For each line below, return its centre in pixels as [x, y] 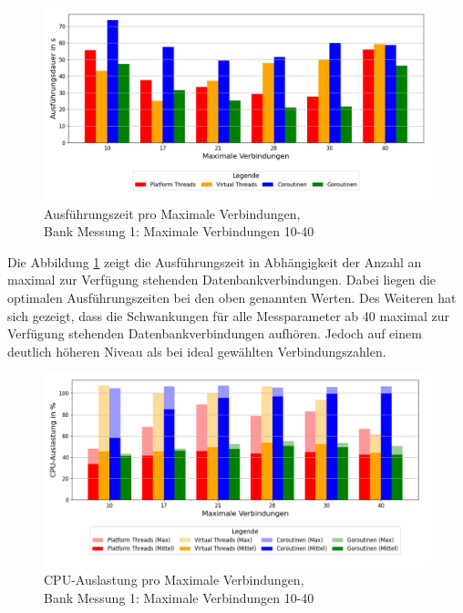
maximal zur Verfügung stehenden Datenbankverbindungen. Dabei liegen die [222, 280]
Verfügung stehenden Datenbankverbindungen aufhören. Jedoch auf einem [215, 333]
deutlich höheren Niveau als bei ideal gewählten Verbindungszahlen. [197, 351]
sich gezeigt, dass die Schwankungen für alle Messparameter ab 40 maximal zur [229, 315]
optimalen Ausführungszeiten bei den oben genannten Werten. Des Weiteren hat [232, 297]
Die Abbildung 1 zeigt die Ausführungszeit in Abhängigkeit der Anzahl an [215, 261]
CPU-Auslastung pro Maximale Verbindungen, [174, 579]
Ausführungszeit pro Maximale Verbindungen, [172, 213]
